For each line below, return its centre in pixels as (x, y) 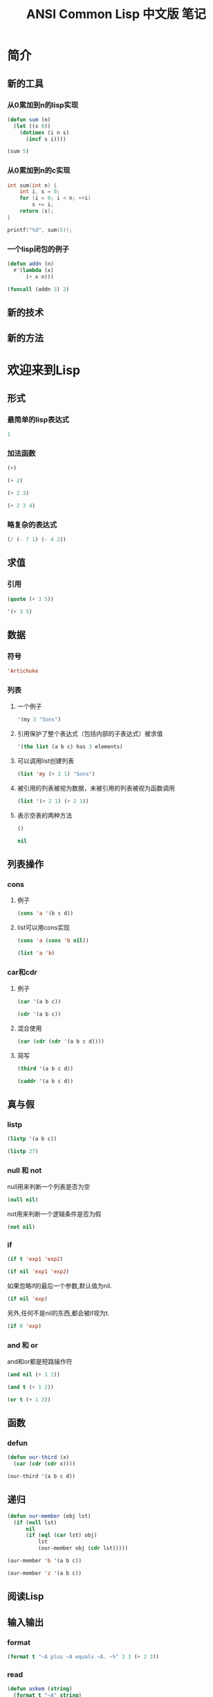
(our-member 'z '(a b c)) (44, 1573)
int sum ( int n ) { (32, 185)
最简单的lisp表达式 (38, 420)
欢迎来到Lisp (44, 370)
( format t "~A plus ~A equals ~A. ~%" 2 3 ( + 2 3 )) (83, 1656)
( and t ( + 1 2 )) (30, 1387)
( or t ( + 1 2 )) (29, 1399)
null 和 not (25, 1170)
